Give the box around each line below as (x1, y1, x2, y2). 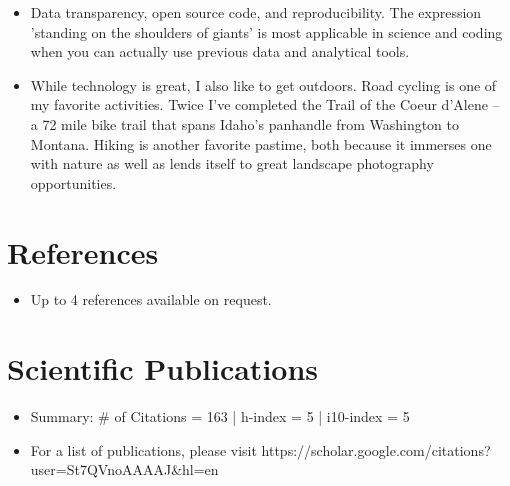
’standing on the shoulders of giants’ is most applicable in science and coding (30, 21, 503, 42)
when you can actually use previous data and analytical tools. (30, 41, 410, 62)
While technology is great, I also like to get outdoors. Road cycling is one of (30, 74, 497, 95)
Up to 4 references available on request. (30, 289, 272, 310)
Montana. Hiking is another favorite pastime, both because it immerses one (30, 133, 492, 154)
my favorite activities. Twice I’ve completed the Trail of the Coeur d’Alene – (30, 94, 500, 115)
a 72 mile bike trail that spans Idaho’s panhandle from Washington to (30, 113, 459, 134)
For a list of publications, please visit (30, 439, 257, 460)
